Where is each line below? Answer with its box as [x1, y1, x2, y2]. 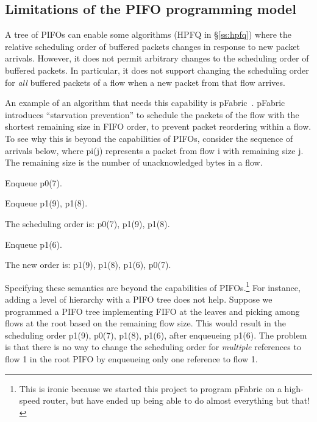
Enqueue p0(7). [5, 176, 62, 189]
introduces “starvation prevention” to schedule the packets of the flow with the [5, 108, 299, 121]
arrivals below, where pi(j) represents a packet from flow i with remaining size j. [5, 144, 304, 156]
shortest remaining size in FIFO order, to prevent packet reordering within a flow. [5, 120, 312, 133]
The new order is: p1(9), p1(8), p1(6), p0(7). [5, 258, 171, 271]
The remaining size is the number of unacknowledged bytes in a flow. [5, 156, 263, 169]
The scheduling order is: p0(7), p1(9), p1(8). [5, 217, 170, 230]
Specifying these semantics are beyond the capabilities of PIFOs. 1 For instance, [5, 279, 301, 294]
